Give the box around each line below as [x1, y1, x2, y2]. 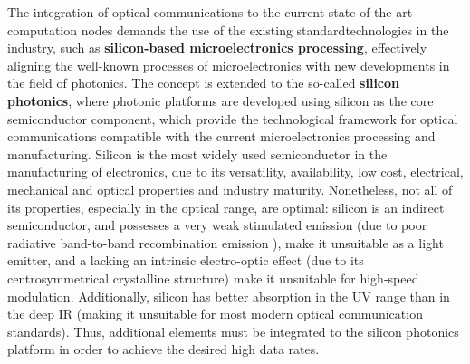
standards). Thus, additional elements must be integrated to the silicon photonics [7, 321, 459, 340]
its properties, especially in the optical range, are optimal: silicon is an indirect [7, 197, 445, 216]
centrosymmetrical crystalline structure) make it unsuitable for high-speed [7, 268, 419, 287]
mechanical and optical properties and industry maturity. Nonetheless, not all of [7, 179, 453, 198]
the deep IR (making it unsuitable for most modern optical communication [7, 304, 423, 323]
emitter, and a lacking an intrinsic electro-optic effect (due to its [7, 251, 364, 270]
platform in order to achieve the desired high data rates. [7, 340, 320, 359]
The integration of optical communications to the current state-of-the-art [7, 3, 413, 21]
